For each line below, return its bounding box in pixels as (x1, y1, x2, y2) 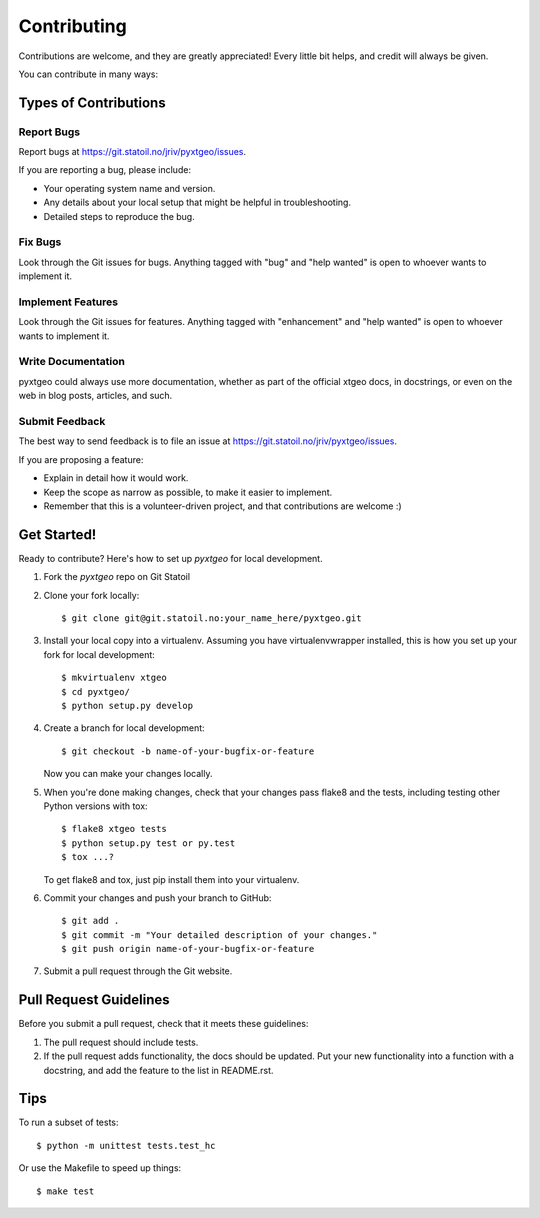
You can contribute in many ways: (18, 68, 159, 80)
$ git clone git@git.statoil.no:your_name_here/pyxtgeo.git (61, 613, 362, 624)
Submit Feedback (18, 415, 106, 429)
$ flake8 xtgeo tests (61, 823, 167, 835)
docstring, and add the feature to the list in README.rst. (43, 1064, 274, 1076)
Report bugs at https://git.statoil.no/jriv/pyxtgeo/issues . (18, 146, 247, 158)
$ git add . (61, 915, 120, 927)
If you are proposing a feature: (18, 453, 144, 465)
